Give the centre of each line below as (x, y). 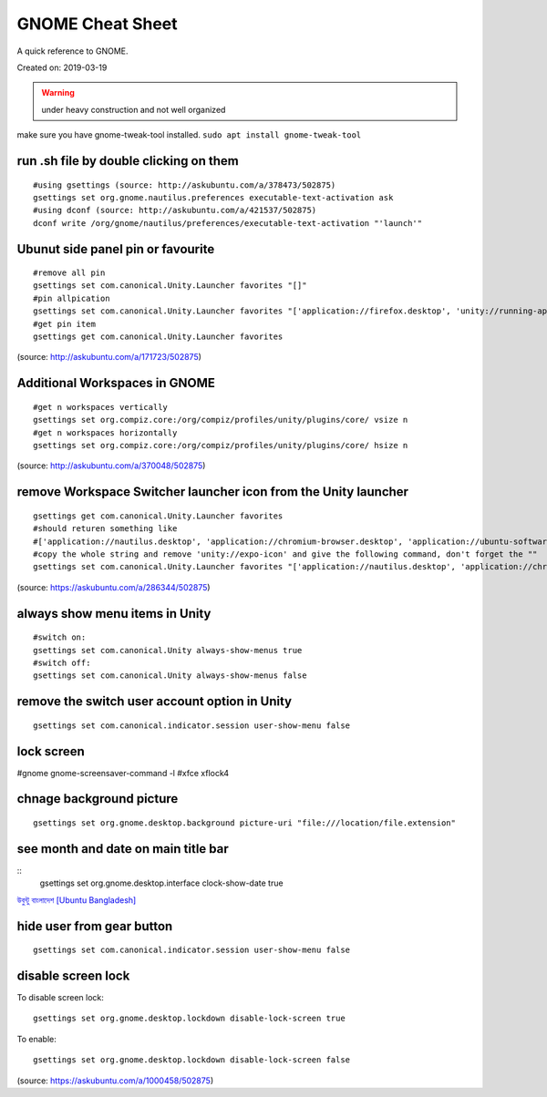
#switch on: (60, 637)
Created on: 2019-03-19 (62, 67)
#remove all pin (69, 273)
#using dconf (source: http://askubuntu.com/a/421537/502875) (175, 210)
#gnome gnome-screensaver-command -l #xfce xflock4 (123, 773)
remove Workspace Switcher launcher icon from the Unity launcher (213, 492)
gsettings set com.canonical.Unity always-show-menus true (168, 650)
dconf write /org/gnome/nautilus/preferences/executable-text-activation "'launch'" (228, 223)
